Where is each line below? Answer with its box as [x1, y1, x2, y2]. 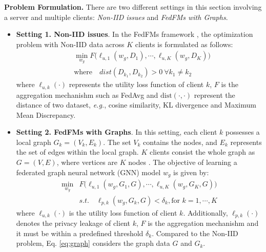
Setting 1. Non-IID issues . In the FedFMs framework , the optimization [16, 29, 253, 39]
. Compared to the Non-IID [152, 227, 238, 238]
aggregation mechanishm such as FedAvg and [16, 89, 158, 100]
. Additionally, [183, 207, 228, 218]
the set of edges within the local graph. [16, 146, 139, 157]
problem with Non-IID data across [16, 38, 125, 49]
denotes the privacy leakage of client [16, 218, 130, 228]
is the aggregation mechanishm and [148, 218, 259, 228]
